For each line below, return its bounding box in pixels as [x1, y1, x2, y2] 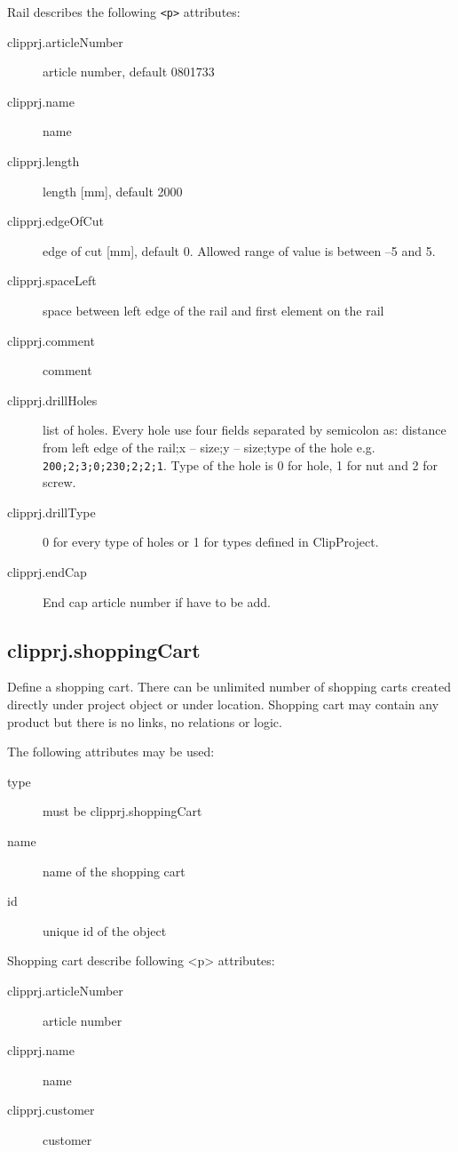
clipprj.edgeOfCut [7, 212, 104, 230]
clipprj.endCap [7, 563, 87, 580]
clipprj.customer [7, 1100, 95, 1119]
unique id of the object [43, 921, 167, 940]
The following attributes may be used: [7, 742, 215, 761]
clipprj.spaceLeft [7, 271, 97, 290]
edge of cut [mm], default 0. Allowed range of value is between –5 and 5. [43, 241, 436, 260]
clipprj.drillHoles [7, 390, 98, 409]
